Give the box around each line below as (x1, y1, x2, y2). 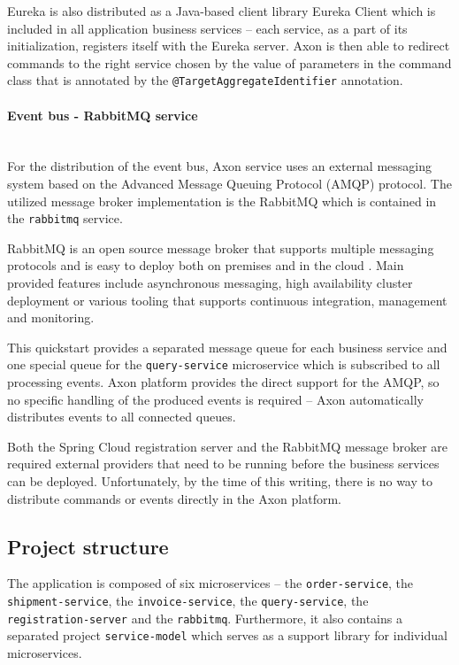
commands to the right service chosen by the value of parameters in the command (7, 53, 452, 72)
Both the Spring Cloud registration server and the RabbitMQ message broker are (7, 437, 448, 455)
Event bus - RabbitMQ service (7, 105, 198, 124)
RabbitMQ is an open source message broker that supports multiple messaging (7, 238, 434, 257)
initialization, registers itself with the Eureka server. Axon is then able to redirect (7, 36, 450, 55)
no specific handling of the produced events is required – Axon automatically (7, 390, 424, 408)
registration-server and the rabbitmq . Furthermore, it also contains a (7, 608, 402, 627)
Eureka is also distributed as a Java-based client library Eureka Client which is (7, 2, 436, 19)
